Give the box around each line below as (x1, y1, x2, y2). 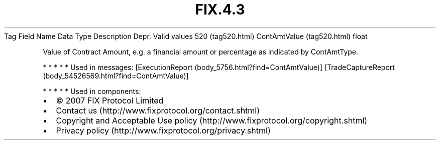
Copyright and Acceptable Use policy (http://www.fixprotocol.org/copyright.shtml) (56, 115, 368, 125)
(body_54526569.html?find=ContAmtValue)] (43, 71, 189, 80)
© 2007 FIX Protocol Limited (56, 95, 164, 105)
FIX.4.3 (195, 1, 245, 18)
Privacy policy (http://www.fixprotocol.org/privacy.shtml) (56, 125, 271, 135)
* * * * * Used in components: (43, 86, 141, 95)
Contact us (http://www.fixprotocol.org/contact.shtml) (56, 105, 260, 115)
